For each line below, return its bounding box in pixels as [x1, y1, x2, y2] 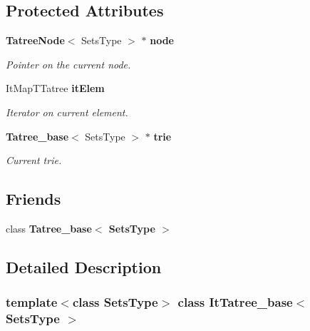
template [6, 293, 58, 311]
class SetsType [72, 293, 158, 311]
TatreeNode [6, 33, 65, 48]
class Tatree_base [6, 220, 92, 235]
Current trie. [6, 153, 62, 168]
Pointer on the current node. [6, 56, 131, 71]
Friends [6, 188, 61, 210]
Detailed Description [6, 255, 162, 277]
